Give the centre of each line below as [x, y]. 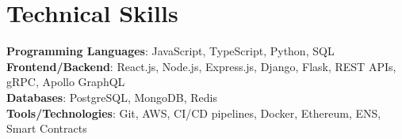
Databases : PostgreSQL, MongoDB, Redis [112, 97]
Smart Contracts [47, 128]
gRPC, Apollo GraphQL [66, 82]
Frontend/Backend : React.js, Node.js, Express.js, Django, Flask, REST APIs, [201, 66]
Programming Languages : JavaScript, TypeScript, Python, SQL [170, 51]
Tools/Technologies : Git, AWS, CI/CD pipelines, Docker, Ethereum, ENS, [194, 113]
